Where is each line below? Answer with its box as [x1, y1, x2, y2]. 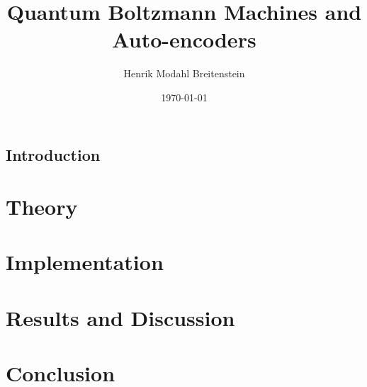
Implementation [6, 247, 164, 276]
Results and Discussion [6, 303, 235, 332]
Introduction [6, 143, 101, 165]
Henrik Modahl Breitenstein [123, 66, 245, 81]
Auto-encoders [112, 25, 256, 54]
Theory [6, 192, 78, 221]
